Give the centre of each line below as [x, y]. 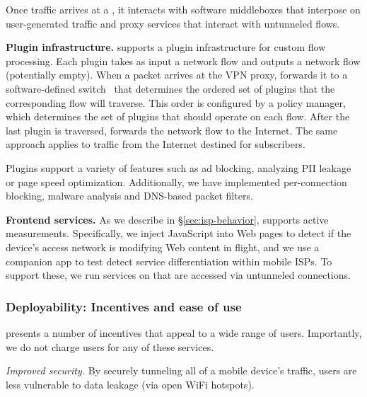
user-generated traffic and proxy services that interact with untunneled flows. [173, 23]
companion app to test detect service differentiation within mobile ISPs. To [169, 261]
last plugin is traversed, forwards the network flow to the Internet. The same [172, 130]
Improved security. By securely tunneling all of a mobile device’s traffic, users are [181, 370]
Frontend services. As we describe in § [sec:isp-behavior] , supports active [167, 219]
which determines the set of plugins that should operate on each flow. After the [178, 116]
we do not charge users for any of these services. [110, 346]
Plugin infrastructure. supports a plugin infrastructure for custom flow [166, 47]
